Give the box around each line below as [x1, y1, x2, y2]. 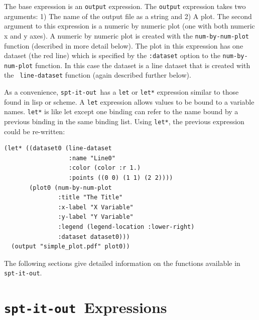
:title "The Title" [58, 194, 123, 201]
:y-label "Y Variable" [58, 213, 134, 221]
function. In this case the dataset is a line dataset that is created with [35, 60, 250, 70]
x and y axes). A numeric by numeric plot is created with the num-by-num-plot [4, 30, 249, 41]
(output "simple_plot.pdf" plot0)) [11, 243, 130, 250]
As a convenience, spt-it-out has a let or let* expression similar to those [4, 87, 239, 97]
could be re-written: [4, 126, 65, 136]
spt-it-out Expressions [4, 297, 167, 317]
